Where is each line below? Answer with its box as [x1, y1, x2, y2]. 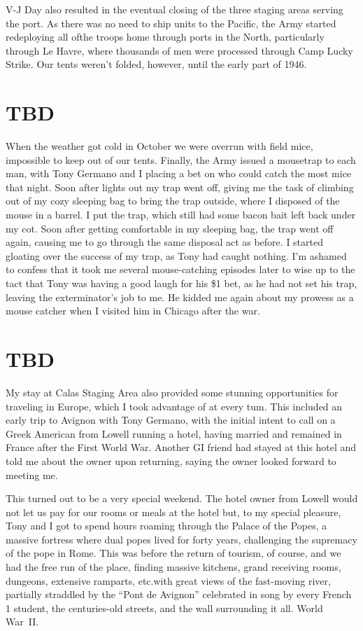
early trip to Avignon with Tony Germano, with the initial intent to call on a [6, 412, 336, 427]
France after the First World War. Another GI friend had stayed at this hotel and [6, 440, 357, 455]
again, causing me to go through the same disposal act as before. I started [6, 235, 323, 249]
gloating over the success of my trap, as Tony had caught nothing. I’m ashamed [6, 248, 347, 263]
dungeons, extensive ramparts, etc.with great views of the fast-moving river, [6, 573, 331, 588]
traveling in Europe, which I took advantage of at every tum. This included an [6, 398, 343, 413]
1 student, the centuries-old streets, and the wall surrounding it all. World [6, 600, 323, 615]
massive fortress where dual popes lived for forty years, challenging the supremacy [6, 532, 357, 546]
